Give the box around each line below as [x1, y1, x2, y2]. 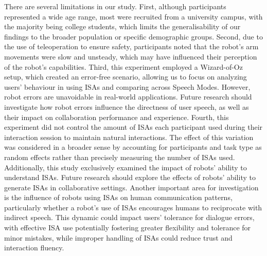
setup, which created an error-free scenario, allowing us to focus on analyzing [4, 71, 247, 82]
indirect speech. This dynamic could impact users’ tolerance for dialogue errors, [4, 212, 255, 223]
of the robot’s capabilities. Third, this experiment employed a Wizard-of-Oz [4, 61, 243, 72]
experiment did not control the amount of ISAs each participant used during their [4, 122, 263, 132]
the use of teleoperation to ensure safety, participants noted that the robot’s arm [4, 41, 259, 52]
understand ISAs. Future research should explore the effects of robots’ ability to [4, 172, 256, 183]
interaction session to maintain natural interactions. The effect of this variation [4, 131, 254, 142]
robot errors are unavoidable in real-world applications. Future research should [4, 91, 252, 102]
